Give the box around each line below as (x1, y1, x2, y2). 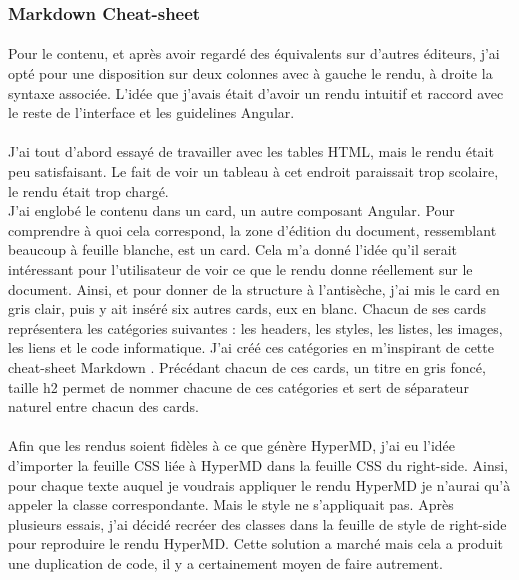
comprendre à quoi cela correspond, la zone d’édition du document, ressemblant (8, 219, 497, 240)
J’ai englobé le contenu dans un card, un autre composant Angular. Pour (8, 200, 455, 221)
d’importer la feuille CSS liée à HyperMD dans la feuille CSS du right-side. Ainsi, (8, 454, 508, 475)
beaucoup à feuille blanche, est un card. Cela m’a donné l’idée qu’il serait (8, 239, 458, 260)
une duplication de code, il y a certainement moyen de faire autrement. (8, 552, 443, 573)
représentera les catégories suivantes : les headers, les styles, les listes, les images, (8, 317, 503, 338)
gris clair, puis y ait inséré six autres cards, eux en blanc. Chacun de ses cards (8, 298, 487, 319)
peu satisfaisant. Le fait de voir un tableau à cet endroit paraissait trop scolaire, (8, 161, 499, 181)
